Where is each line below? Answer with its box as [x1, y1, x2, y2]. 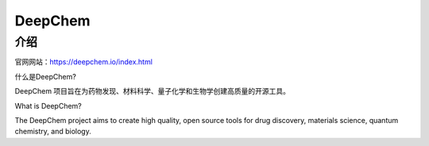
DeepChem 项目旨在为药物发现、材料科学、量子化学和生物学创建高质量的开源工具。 [14, 86, 290, 96]
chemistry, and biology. [14, 127, 91, 136]
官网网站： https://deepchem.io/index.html [14, 57, 153, 67]
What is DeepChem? [14, 101, 83, 110]
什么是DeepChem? [14, 71, 77, 81]
